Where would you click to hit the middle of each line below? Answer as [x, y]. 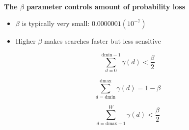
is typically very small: [56, 23]
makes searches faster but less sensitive [102, 40]
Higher [26, 40]
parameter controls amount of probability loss [106, 6]
